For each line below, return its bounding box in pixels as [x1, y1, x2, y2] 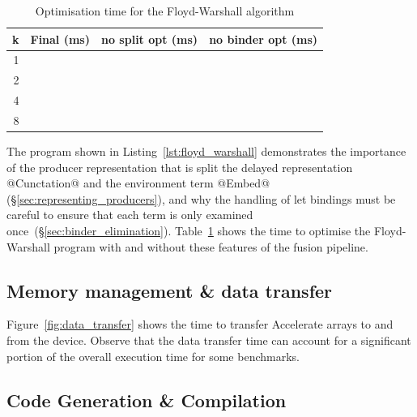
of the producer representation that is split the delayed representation [6, 158, 353, 175]
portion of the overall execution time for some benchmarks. [6, 347, 300, 364]
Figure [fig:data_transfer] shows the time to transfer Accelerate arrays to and [6, 316, 394, 333]
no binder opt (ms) [209, 30, 318, 47]
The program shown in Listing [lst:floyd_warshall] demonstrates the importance [6, 143, 406, 160]
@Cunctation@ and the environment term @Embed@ [6, 174, 270, 191]
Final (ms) [30, 30, 90, 47]
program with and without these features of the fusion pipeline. [53, 238, 368, 255]
